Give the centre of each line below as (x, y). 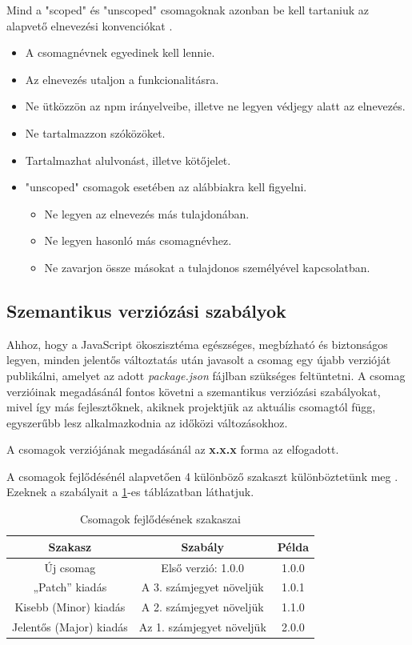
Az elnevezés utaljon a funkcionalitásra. (122, 79)
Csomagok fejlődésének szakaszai (160, 519)
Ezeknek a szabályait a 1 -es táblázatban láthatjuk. (130, 492)
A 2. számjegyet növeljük (202, 607)
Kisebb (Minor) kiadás (70, 607)
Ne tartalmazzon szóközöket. (95, 132)
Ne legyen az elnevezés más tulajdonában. (147, 213)
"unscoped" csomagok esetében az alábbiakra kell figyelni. (166, 187)
